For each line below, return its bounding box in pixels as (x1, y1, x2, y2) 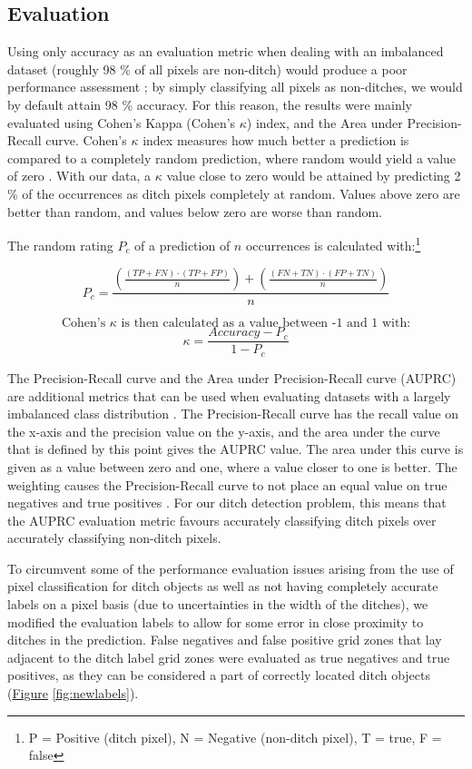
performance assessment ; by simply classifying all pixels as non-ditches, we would (7, 77, 463, 96)
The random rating (7, 235, 113, 254)
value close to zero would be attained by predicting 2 (166, 166, 461, 185)
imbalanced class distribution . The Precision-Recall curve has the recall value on (7, 404, 459, 423)
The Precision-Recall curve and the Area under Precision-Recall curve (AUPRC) (7, 368, 457, 387)
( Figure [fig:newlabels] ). (7, 684, 139, 703)
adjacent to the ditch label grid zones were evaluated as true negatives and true (7, 647, 450, 666)
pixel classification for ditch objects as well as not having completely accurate (7, 577, 438, 596)
